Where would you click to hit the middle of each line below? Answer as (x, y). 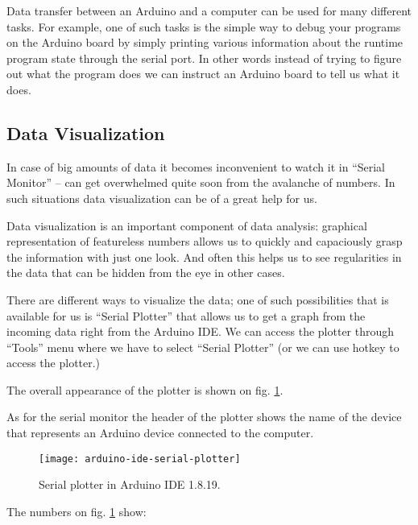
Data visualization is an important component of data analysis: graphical (187, 225)
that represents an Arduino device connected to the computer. (160, 433)
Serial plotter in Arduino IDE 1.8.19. (130, 484)
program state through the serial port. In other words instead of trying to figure (204, 58)
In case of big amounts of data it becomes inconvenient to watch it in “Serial (196, 166)
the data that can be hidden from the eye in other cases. (146, 273)
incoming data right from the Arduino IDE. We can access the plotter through (201, 331)
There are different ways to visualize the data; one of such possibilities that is (198, 299)
